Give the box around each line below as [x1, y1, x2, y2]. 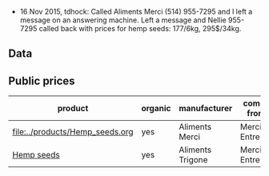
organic [141, 103, 171, 114]
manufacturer [179, 103, 233, 114]
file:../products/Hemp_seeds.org [12, 126, 134, 138]
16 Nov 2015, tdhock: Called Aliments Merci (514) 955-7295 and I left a [19, 7, 253, 16]
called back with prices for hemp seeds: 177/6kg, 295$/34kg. [38, 24, 242, 33]
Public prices [8, 74, 75, 87]
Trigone [179, 154, 208, 166]
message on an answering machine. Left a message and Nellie [19, 15, 227, 25]
